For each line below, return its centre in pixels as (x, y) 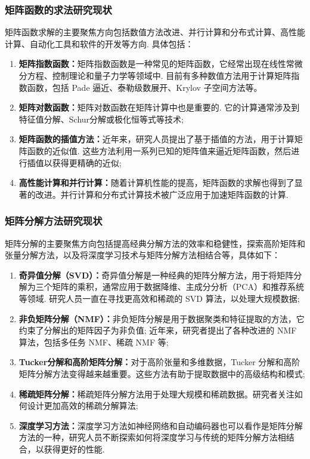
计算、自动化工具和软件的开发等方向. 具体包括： (99, 43)
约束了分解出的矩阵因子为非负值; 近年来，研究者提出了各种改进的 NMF (158, 330)
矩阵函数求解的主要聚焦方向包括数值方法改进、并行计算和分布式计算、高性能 (155, 32)
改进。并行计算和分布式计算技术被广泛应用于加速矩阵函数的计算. (162, 194)
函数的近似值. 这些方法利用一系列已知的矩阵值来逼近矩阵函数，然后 (159, 150)
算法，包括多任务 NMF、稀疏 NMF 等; (94, 342)
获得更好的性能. (74, 449)
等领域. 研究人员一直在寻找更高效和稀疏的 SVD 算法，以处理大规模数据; (159, 298)
